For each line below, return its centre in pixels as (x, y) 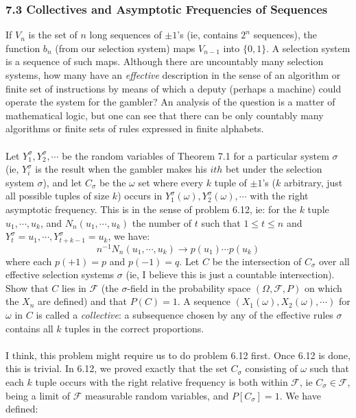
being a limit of (38, 395)
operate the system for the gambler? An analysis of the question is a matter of (170, 102)
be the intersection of (257, 261)
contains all (29, 328)
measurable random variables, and (157, 395)
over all (334, 261)
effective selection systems (60, 274)
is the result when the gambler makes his (121, 169)
